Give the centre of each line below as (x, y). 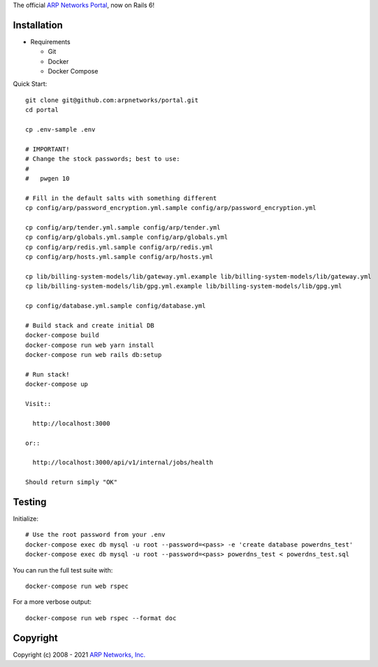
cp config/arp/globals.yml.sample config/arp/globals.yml (127, 237)
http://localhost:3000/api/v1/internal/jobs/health (123, 463)
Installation (38, 25)
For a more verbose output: (52, 602)
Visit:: (38, 403)
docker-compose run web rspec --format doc (101, 618)
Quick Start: (30, 84)
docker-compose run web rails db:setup (94, 355)
